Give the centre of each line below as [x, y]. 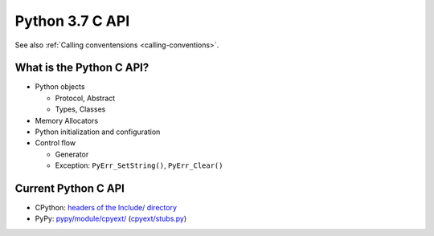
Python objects [60, 87]
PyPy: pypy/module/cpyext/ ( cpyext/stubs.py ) [111, 219]
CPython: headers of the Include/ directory [106, 208]
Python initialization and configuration [98, 132]
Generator [72, 154]
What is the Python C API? [82, 68]
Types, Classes [80, 109]
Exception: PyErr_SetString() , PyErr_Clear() [139, 165]
